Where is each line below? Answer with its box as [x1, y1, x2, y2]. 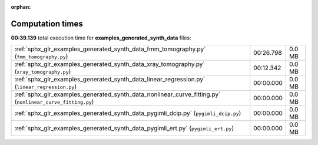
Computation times [11, 18, 83, 29]
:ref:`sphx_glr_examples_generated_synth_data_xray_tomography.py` [14, 60, 206, 68]
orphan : [11, 4, 31, 10]
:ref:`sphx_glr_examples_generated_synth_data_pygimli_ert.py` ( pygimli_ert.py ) [14, 124, 234, 133]
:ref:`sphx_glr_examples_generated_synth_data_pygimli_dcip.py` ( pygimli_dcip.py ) [14, 109, 241, 117]
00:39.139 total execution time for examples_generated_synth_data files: [11, 34, 191, 41]
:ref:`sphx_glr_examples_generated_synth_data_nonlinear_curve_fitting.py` [14, 90, 221, 98]
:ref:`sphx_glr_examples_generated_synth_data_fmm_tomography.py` [14, 45, 206, 53]
